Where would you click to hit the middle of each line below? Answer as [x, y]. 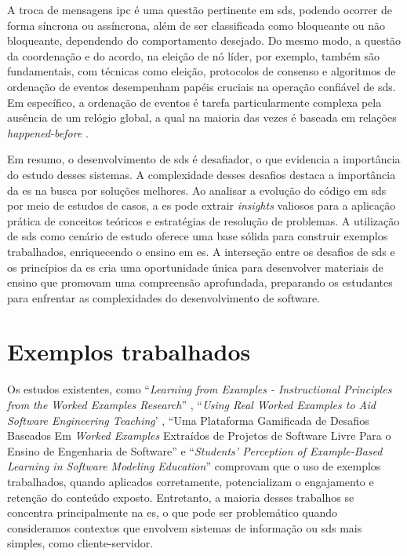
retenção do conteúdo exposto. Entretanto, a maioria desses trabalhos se [181, 497]
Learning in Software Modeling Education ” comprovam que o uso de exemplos [194, 466]
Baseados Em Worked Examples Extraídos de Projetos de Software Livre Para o [199, 435]
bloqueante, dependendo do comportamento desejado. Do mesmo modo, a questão [204, 40]
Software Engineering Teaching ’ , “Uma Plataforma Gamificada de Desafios [188, 420]
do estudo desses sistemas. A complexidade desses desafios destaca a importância [202, 174]
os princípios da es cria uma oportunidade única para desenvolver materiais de [195, 267]
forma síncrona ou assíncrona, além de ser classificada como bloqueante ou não [196, 25]
